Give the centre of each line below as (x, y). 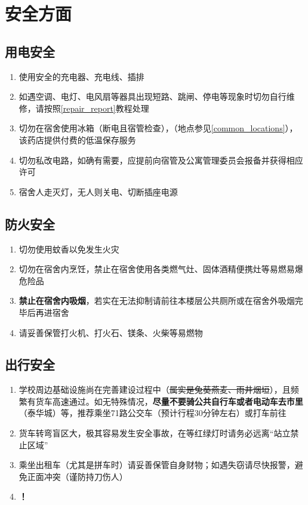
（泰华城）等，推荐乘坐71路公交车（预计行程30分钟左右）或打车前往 (153, 413)
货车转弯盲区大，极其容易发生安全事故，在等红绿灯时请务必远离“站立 (155, 433)
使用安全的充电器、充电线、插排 (81, 76)
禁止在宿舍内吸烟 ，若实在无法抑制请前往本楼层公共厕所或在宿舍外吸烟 (157, 301)
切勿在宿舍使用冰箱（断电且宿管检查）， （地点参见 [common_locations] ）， (158, 128)
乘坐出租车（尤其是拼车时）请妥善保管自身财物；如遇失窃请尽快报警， (157, 465)
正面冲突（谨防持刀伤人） (77, 476)
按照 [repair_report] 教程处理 (96, 108)
